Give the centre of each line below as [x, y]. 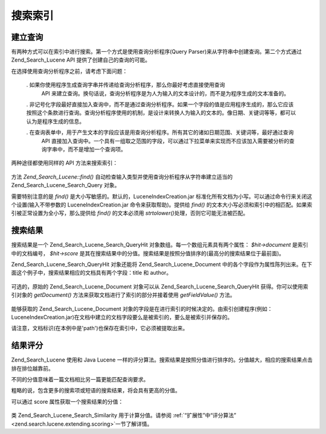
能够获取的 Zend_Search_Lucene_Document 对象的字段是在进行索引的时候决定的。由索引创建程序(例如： [142, 308]
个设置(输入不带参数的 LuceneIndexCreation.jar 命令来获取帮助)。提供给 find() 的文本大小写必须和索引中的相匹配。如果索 [162, 205]
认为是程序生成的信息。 [55, 121]
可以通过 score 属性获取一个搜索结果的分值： [67, 401]
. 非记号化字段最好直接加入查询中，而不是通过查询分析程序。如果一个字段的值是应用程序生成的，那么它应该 [160, 104]
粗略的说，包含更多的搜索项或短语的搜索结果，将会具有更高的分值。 [96, 391]
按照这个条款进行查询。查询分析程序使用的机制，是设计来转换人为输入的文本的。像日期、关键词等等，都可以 [161, 113]
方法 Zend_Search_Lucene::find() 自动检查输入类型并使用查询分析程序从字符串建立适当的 [122, 177]
